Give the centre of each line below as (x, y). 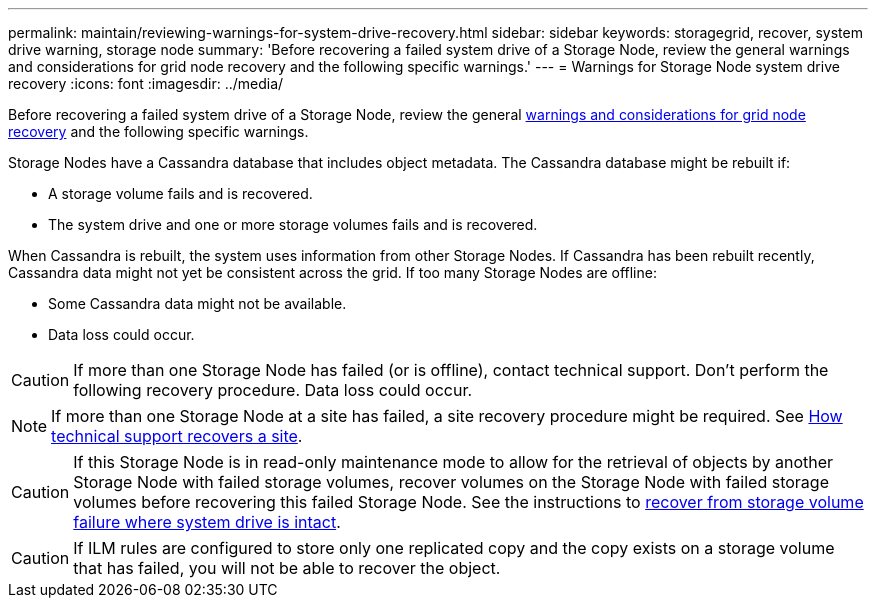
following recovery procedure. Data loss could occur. (273, 390)
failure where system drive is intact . (207, 522)
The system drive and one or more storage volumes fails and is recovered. (293, 224)
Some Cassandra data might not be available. (197, 303)
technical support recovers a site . (177, 436)
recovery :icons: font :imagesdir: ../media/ (146, 83)
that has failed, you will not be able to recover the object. (287, 568)
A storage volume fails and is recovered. (180, 193)
